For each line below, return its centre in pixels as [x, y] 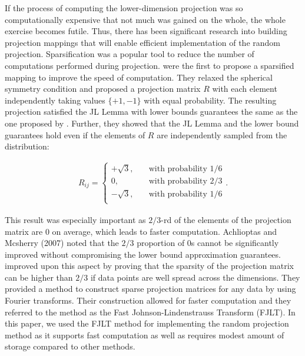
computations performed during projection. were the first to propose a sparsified [150, 65]
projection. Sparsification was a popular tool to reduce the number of [130, 54]
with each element [245, 89]
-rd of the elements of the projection [226, 219]
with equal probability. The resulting [210, 100]
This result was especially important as [75, 219]
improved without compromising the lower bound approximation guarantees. [143, 254]
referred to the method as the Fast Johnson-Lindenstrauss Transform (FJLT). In [150, 312]
